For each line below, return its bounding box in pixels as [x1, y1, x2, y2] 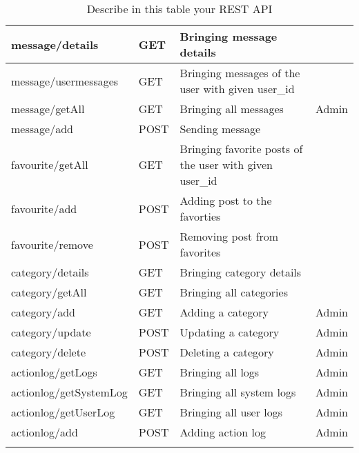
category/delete [11, 344, 86, 360]
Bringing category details [179, 264, 302, 280]
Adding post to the [179, 192, 272, 208]
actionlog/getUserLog [11, 404, 115, 420]
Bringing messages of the [179, 65, 300, 81]
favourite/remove [11, 236, 93, 252]
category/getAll [11, 284, 87, 300]
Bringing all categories [179, 284, 288, 300]
